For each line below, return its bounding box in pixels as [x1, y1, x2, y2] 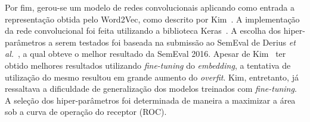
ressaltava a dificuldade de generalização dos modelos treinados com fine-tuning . [5, 82, 297, 95]
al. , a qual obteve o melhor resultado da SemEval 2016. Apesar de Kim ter [5, 47, 286, 60]
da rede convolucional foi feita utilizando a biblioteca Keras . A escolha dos [5, 24, 281, 37]
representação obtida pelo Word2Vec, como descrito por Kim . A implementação [5, 12, 300, 25]
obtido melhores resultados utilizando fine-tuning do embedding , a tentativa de [5, 59, 291, 71]
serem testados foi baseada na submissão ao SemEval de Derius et [55, 36, 296, 48]
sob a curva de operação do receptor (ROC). [5, 105, 167, 118]
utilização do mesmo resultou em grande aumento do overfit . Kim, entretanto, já [5, 70, 299, 83]
